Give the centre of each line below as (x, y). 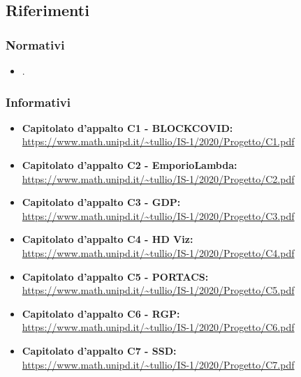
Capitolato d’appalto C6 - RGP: (101, 313)
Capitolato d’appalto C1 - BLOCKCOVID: (127, 127)
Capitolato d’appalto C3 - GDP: (101, 202)
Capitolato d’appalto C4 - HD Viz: (108, 239)
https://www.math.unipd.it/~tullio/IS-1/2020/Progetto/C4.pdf (158, 252)
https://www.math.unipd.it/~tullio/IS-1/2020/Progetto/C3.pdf (158, 215)
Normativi (35, 44)
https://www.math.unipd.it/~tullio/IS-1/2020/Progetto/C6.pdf (158, 327)
